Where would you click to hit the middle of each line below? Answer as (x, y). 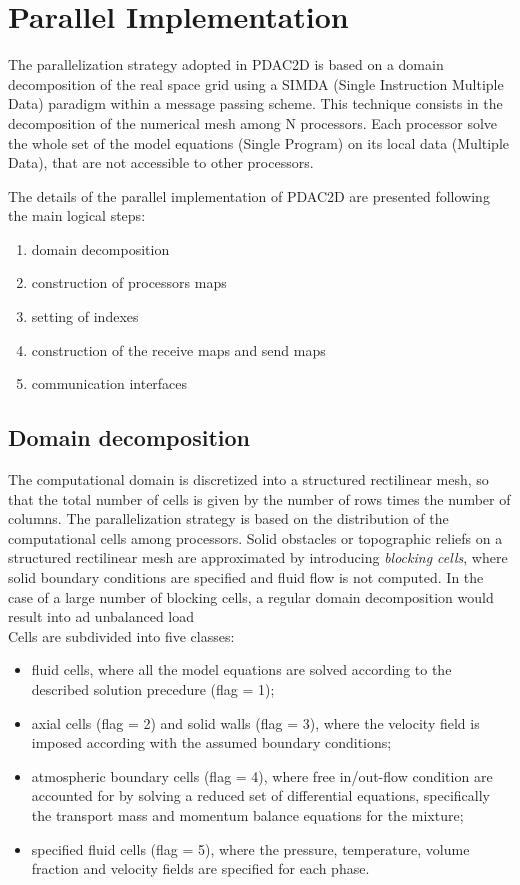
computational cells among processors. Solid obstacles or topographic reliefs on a (255, 537)
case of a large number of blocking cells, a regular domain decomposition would (251, 596)
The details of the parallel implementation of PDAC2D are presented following (249, 195)
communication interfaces (109, 383)
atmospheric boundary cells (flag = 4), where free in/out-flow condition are (262, 775)
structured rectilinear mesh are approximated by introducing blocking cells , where (258, 557)
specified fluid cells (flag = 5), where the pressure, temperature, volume (250, 848)
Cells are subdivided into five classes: (121, 635)
